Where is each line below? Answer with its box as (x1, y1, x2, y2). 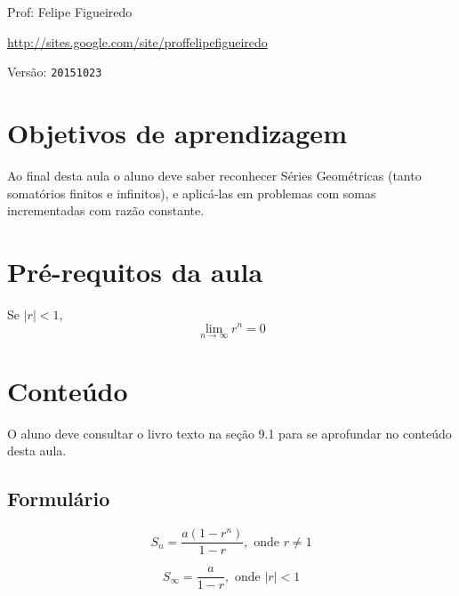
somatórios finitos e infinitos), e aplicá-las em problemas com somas (7, 183, 376, 202)
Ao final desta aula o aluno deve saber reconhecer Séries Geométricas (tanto (7, 165, 422, 184)
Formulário (7, 485, 110, 512)
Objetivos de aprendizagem (7, 115, 347, 151)
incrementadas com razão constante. (7, 201, 205, 220)
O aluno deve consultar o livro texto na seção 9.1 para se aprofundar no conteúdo (7, 423, 452, 442)
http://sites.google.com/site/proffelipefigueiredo (7, 32, 268, 51)
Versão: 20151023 (7, 62, 102, 81)
